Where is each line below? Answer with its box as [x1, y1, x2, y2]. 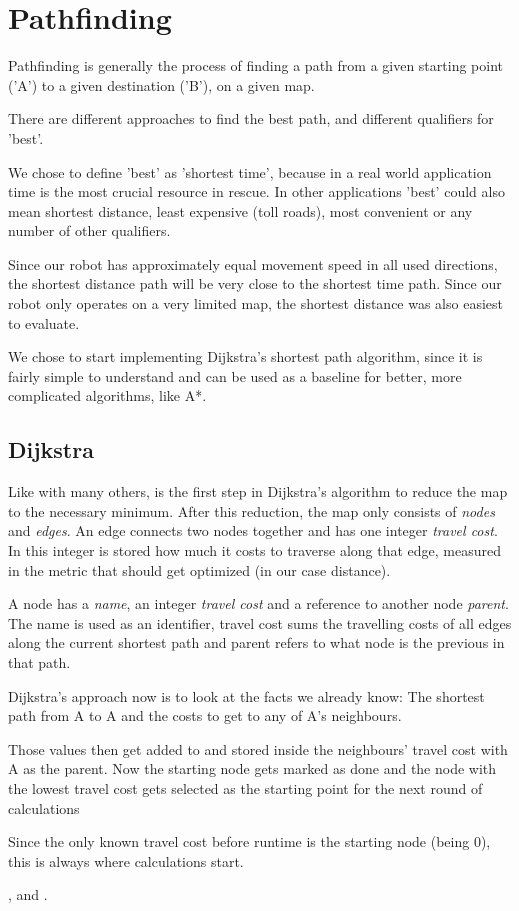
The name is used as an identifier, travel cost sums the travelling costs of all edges [8, 612, 512, 633]
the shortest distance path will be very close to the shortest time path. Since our [8, 273, 502, 294]
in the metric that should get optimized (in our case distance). [8, 559, 391, 580]
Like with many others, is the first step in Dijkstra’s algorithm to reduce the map [8, 481, 508, 502]
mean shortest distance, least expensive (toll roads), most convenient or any [8, 200, 473, 221]
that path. [8, 651, 71, 672]
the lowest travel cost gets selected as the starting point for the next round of [8, 777, 483, 798]
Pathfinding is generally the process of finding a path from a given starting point [8, 55, 503, 76]
